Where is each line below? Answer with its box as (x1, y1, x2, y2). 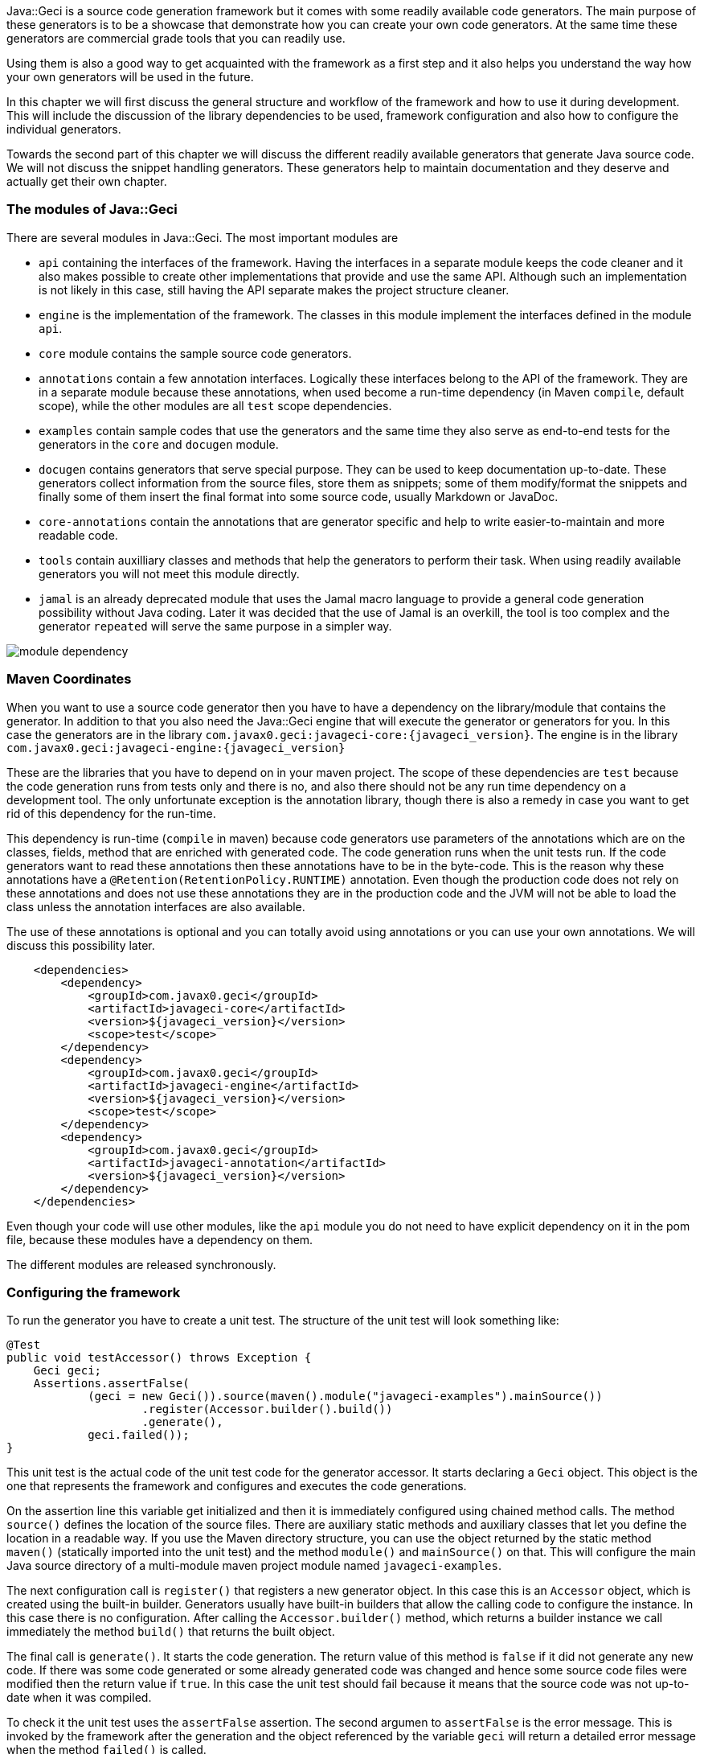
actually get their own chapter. (6, 175, 167, 188)
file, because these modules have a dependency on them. (6, 1232, 313, 1247)
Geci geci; (33, 1364, 102, 1378)
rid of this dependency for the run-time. (6, 806, 216, 820)
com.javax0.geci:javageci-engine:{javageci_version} (6, 741, 346, 754)
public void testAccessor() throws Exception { (6, 1351, 312, 1365)
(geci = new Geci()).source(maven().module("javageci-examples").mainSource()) (88, 1390, 603, 1403)
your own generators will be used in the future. (6, 70, 254, 84)
